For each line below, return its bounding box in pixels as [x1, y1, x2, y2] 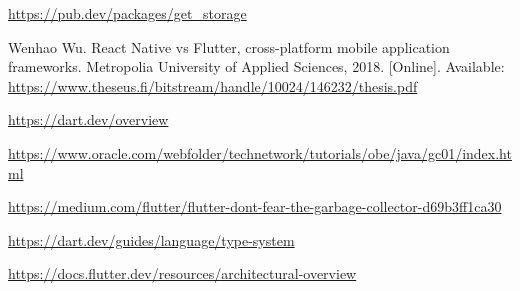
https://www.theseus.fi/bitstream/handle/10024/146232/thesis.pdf [8, 75, 418, 96]
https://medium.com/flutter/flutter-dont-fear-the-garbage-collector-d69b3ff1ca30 [8, 196, 502, 217]
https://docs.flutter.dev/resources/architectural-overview [8, 263, 357, 284]
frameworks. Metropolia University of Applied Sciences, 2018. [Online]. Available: [8, 56, 505, 77]
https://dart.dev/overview [8, 109, 169, 130]
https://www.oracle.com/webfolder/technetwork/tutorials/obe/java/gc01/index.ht [8, 142, 512, 163]
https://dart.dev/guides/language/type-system [8, 229, 295, 250]
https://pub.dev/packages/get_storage [8, 3, 247, 23]
